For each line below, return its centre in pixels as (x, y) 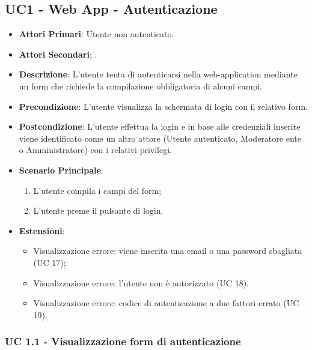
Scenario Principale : (61, 170)
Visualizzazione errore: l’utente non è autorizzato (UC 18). (141, 282)
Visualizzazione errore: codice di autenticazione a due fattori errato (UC (166, 303)
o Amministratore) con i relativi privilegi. (95, 150)
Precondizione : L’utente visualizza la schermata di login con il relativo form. (163, 106)
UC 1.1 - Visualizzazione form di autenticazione (123, 341)
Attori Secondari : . (58, 54)
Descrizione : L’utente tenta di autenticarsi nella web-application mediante (158, 74)
